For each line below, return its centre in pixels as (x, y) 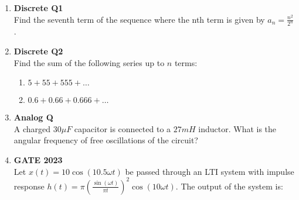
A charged (32, 128)
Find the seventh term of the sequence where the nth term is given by (139, 19)
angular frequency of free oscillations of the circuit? (106, 140)
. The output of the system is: (229, 186)
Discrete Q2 (38, 51)
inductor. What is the (237, 128)
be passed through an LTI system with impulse (210, 171)
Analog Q (33, 117)
